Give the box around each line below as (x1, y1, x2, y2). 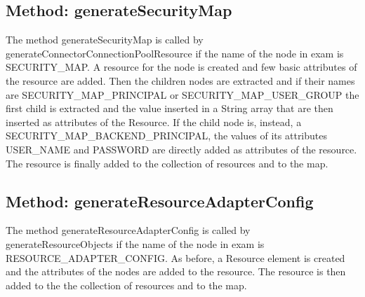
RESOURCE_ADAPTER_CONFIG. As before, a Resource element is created (6, 250, 345, 265)
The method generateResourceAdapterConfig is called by (6, 223, 251, 237)
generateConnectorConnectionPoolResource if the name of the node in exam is (6, 46, 344, 60)
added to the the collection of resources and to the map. (6, 277, 247, 292)
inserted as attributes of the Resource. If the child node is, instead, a (6, 114, 302, 129)
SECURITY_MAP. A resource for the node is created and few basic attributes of (6, 60, 357, 74)
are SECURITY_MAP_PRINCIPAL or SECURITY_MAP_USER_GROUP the (6, 87, 359, 102)
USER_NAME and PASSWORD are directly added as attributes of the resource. (6, 141, 357, 156)
